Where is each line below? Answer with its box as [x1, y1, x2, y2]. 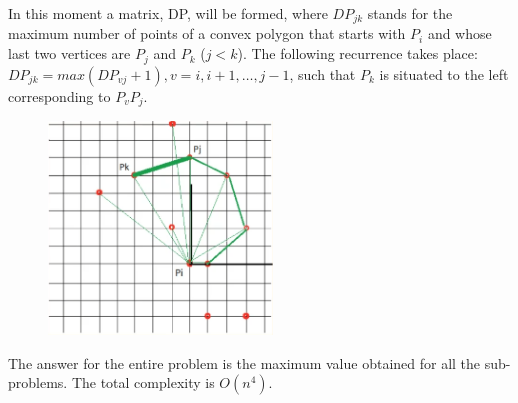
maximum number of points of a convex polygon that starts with [8, 23, 406, 44]
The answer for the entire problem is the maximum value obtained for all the [8, 352, 481, 373]
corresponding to [8, 85, 111, 106]
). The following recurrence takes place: [237, 43, 478, 64]
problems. [8, 372, 68, 393]
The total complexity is [71, 372, 215, 393]
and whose [427, 23, 492, 44]
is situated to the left [379, 63, 509, 84]
